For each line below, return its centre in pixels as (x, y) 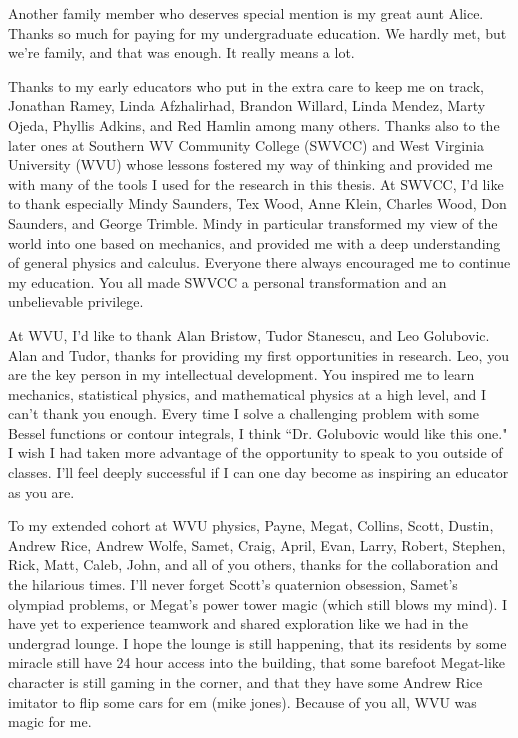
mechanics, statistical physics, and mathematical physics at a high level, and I (247, 393)
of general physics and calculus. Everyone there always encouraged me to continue (259, 262)
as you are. (41, 491)
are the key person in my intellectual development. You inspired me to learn (241, 374)
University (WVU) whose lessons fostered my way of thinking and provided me (250, 164)
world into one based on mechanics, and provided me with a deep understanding (254, 242)
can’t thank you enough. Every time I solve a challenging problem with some (243, 413)
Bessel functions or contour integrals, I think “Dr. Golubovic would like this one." (258, 432)
